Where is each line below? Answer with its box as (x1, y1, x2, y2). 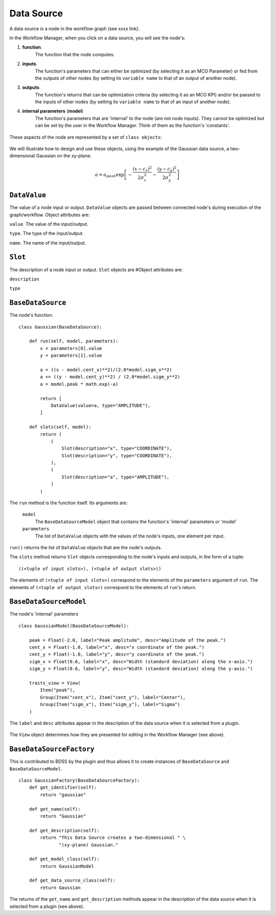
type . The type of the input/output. (9, 230, 84, 237)
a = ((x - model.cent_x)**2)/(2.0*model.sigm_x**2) (40, 367, 172, 372)
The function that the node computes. (35, 51, 115, 57)
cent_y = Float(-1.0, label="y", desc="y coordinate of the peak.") (29, 651, 204, 658)
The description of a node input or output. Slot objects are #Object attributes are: (9, 266, 183, 273)
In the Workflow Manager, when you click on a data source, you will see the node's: (9, 35, 186, 41)
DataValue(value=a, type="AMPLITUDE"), (51, 403, 151, 408)
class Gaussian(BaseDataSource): (18, 324, 102, 330)
